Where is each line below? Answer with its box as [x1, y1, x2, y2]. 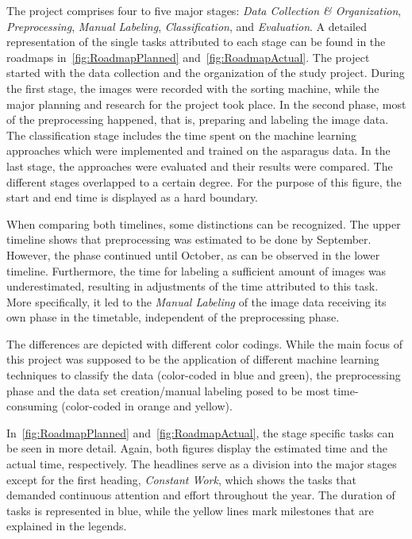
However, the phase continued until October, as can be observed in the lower [6, 246, 380, 263]
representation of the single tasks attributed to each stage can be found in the [6, 33, 386, 50]
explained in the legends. [6, 518, 127, 534]
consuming [6, 398, 58, 414]
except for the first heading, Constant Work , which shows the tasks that [6, 471, 357, 487]
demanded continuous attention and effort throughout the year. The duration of [6, 487, 395, 503]
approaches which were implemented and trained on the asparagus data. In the [6, 142, 391, 159]
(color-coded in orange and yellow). [61, 398, 233, 414]
